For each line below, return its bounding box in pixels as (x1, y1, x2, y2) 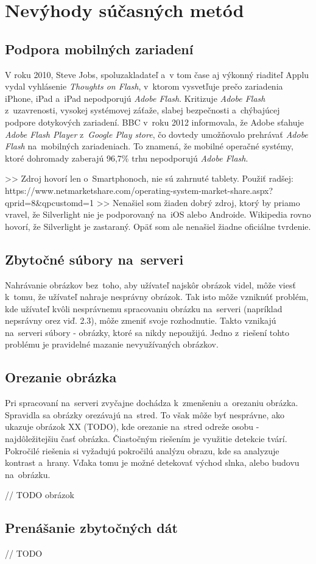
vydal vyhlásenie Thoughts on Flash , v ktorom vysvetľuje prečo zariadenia (5, 80, 283, 93)
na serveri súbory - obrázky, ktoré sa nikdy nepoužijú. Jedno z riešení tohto (5, 326, 290, 338)
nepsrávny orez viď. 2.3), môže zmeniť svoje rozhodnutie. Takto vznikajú (5, 314, 276, 327)
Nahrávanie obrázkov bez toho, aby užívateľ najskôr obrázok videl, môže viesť (5, 278, 296, 291)
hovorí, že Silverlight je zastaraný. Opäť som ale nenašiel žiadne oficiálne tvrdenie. (5, 220, 311, 232)
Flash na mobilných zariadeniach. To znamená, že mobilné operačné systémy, (5, 140, 293, 152)
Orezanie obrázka (5, 368, 117, 387)
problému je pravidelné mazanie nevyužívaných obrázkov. (5, 338, 219, 351)
